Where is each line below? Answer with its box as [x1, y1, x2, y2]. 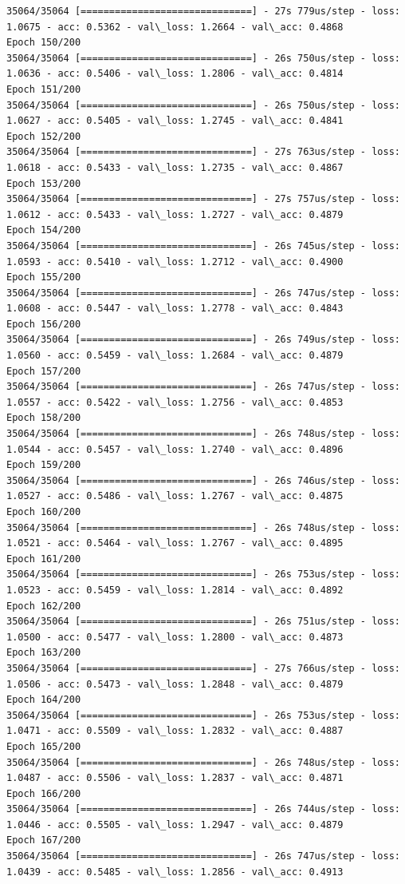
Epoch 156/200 [6, 318, 81, 330]
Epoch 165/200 [6, 740, 81, 752]
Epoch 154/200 [6, 224, 81, 236]
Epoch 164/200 [6, 694, 81, 706]
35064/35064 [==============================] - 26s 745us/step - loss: [6, 240, 400, 252]
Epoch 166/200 [6, 787, 81, 799]
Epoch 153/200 [6, 177, 81, 189]
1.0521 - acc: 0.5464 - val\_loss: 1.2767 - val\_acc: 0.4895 [6, 537, 344, 549]
